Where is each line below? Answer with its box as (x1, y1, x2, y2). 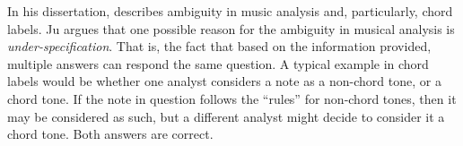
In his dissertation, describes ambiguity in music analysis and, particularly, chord (7, 2, 453, 20)
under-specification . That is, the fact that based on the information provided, (7, 37, 432, 56)
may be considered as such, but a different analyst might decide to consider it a (7, 107, 445, 125)
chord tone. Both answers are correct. (7, 125, 214, 143)
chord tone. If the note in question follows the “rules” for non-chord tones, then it (7, 89, 457, 107)
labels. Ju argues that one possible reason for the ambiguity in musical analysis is (7, 19, 455, 38)
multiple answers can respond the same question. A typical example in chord (7, 54, 429, 73)
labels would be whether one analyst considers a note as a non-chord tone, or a (7, 72, 441, 90)
